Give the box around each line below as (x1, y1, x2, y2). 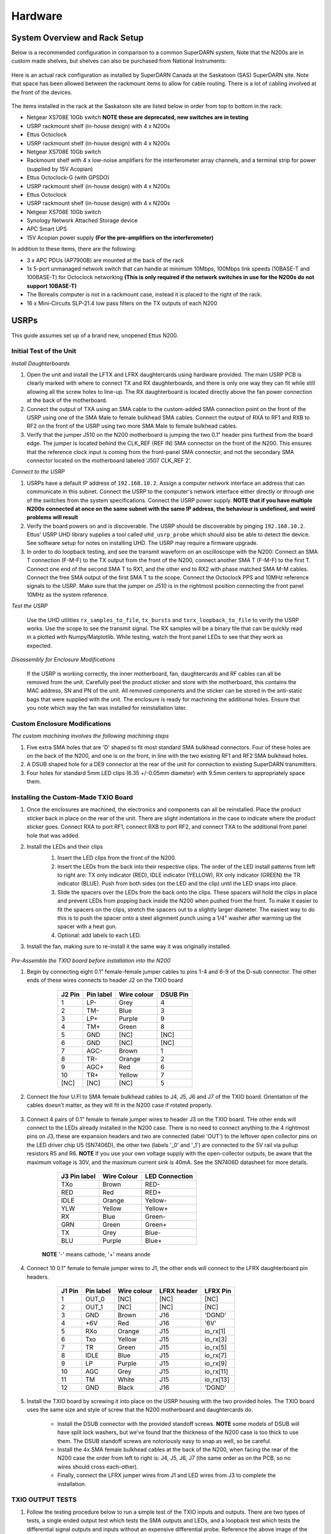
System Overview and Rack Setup (11, 33, 144, 43)
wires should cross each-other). (57, 1463, 139, 1470)
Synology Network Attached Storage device (26, 217, 138, 224)
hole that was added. (26, 831, 80, 839)
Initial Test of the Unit (11, 347, 77, 355)
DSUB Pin (160, 990, 189, 998)
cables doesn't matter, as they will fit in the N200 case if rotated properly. (26, 1101, 213, 1109)
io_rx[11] (204, 1367, 229, 1376)
